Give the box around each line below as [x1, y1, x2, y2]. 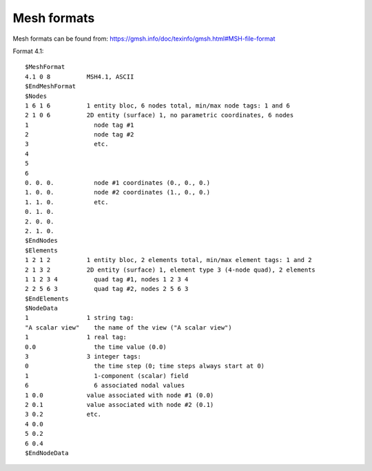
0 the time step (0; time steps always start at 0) [25, 362, 265, 370]
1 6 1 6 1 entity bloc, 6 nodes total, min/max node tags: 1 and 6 [25, 101, 291, 110]
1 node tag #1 [25, 121, 134, 129]
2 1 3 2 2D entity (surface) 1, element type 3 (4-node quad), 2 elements [25, 265, 316, 274]
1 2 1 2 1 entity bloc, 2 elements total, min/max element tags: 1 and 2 [25, 256, 312, 264]
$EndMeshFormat [25, 83, 76, 90]
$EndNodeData [25, 449, 69, 457]
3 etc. [25, 140, 109, 148]
